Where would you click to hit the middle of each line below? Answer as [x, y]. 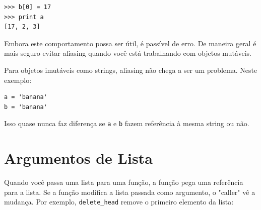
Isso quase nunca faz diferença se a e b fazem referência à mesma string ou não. [127, 123]
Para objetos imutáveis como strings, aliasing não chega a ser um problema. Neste [131, 70]
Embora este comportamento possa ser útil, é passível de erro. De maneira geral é [130, 43]
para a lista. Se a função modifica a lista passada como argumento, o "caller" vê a [130, 192]
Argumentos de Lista [78, 158]
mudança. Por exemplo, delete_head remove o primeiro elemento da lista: [119, 202]
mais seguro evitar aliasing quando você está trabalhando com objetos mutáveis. [128, 53]
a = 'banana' [26, 97]
